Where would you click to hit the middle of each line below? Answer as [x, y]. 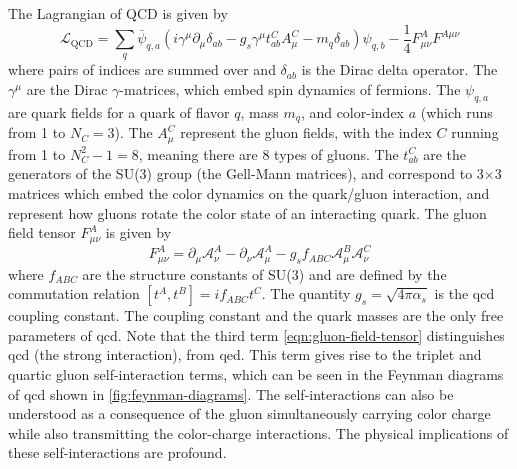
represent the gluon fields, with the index [306, 132]
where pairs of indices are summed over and [142, 69]
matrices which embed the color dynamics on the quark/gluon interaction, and [249, 192]
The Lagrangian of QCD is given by [118, 13]
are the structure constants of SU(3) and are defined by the [264, 273]
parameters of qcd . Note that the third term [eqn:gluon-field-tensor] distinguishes [256, 334]
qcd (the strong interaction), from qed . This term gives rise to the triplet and [245, 354]
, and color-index [352, 111]
